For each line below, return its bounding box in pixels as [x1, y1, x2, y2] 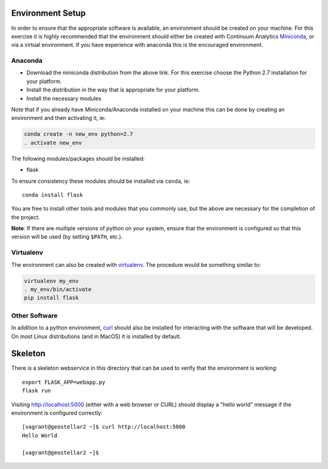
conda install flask [22, 191, 83, 198]
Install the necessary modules [26, 94, 101, 102]
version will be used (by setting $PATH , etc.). [11, 233, 123, 241]
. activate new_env [24, 139, 82, 146]
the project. [11, 213, 41, 220]
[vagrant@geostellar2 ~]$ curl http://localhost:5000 [22, 423, 185, 431]
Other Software [11, 311, 58, 320]
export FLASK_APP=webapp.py [22, 378, 106, 386]
